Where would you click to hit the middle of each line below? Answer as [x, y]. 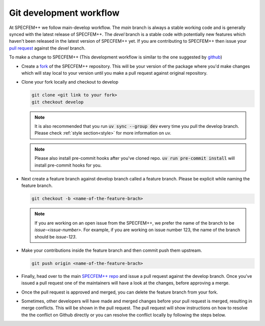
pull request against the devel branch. [47, 48]
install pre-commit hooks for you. [68, 165]
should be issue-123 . [56, 237]
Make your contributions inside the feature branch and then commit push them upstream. [112, 250]
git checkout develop [58, 102]
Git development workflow [64, 13]
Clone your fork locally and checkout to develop [70, 82]
